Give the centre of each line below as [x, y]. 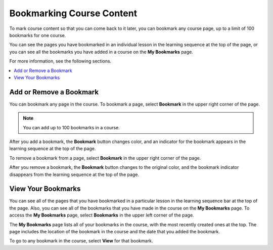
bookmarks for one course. [38, 35]
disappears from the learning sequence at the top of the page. [74, 174]
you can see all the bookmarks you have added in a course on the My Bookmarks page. [101, 52]
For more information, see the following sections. [60, 61]
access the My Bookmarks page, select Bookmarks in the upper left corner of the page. [102, 215]
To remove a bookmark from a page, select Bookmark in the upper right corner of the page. [105, 158]
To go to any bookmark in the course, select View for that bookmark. [81, 241]
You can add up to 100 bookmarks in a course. [71, 127]
